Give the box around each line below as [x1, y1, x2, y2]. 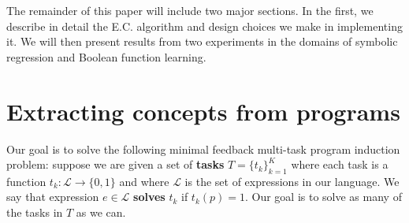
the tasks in [6, 204, 63, 221]
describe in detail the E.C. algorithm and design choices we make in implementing [6, 17, 403, 34]
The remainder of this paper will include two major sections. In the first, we [6, 2, 374, 18]
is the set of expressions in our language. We [184, 173, 400, 189]
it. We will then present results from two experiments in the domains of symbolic [6, 33, 398, 50]
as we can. [76, 204, 126, 221]
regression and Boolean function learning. [6, 48, 206, 65]
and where [119, 173, 169, 189]
